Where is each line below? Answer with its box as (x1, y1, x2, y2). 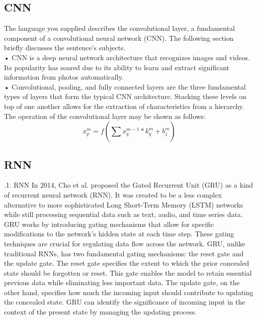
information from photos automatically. (4, 72, 124, 82)
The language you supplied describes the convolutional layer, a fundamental (4, 23, 235, 33)
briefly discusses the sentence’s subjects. (4, 42, 126, 53)
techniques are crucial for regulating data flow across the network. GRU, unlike (4, 238, 245, 248)
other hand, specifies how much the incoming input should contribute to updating (4, 287, 254, 297)
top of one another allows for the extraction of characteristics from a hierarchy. (4, 101, 245, 111)
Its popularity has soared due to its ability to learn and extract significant (4, 62, 230, 72)
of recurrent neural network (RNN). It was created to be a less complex (4, 189, 222, 200)
